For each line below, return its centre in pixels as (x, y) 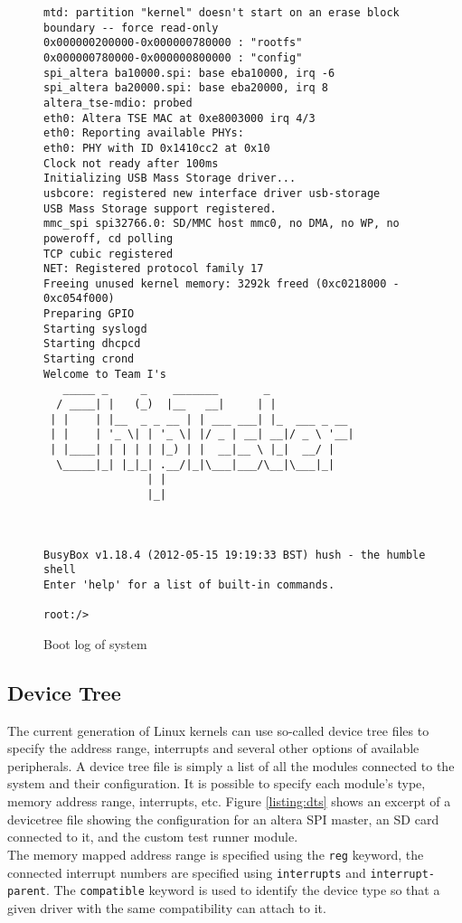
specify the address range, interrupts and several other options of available (213, 748)
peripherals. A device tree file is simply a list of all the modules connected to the (231, 765)
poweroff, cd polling (108, 238)
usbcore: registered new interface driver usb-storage (212, 193)
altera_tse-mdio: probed (118, 103)
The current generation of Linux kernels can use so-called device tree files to (218, 730)
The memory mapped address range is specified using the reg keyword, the (216, 854)
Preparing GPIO (89, 314)
